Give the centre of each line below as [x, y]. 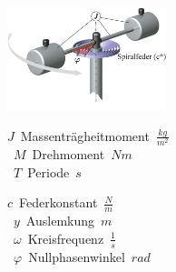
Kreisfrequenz [66, 238]
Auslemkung [60, 221]
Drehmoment [68, 154]
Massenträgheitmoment [85, 135]
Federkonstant [59, 202]
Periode [49, 171]
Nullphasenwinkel [77, 256]
